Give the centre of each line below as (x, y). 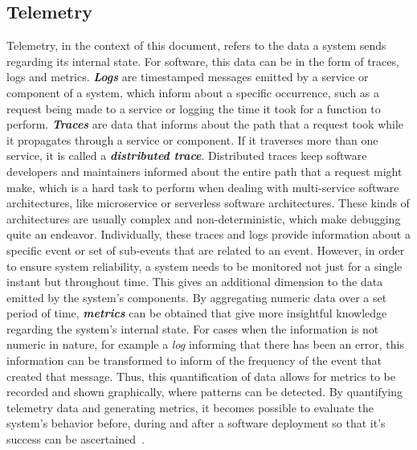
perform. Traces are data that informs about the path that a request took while (205, 124)
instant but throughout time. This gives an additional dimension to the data (195, 282)
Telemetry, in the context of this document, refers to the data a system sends (196, 45)
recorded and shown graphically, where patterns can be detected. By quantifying (204, 392)
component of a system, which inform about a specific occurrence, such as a (193, 92)
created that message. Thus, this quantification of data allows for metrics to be (201, 376)
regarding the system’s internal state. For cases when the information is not (193, 328)
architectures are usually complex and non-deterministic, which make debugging (204, 218)
